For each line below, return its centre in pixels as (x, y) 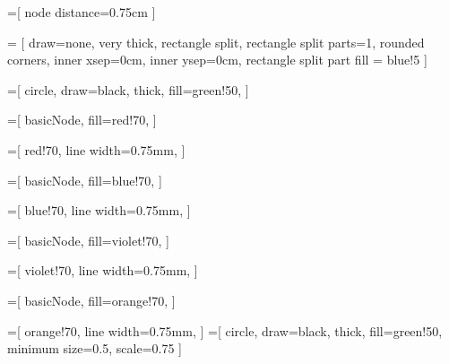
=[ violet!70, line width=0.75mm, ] (103, 270)
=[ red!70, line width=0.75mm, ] (96, 149)
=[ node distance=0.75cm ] (82, 12)
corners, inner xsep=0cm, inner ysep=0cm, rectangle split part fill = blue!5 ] (217, 60)
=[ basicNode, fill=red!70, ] (82, 120)
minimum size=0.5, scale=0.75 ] (95, 348)
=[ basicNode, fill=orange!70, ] (91, 300)
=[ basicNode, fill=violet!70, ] (88, 240)
